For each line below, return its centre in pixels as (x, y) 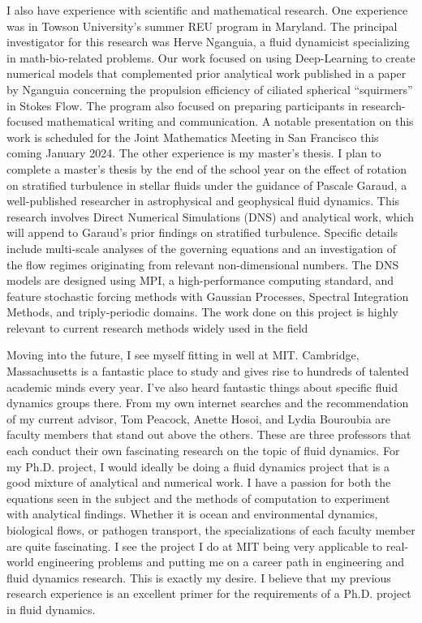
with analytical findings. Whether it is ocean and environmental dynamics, (192, 514)
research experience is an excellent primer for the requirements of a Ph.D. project (209, 593)
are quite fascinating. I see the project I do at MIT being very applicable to (195, 546)
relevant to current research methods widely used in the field (157, 327)
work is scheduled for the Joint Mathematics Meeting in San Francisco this (193, 137)
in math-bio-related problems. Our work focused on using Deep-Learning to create (211, 57)
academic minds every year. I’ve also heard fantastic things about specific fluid (202, 387)
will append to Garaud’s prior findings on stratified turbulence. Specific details (202, 232)
